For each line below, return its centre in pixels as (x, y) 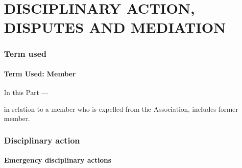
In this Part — (26, 92)
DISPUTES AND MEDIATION (115, 27)
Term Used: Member (40, 73)
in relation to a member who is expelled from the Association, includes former (121, 108)
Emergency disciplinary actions (58, 160)
